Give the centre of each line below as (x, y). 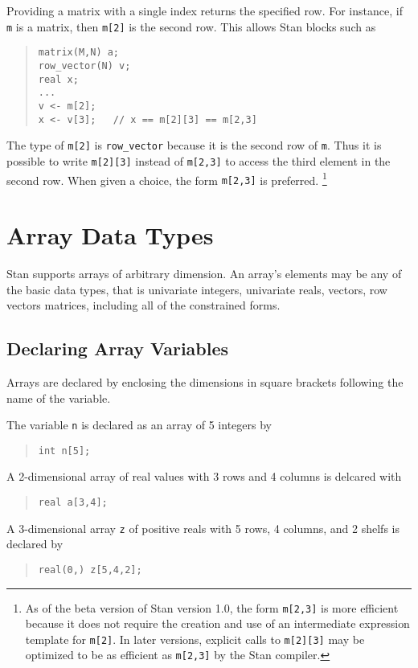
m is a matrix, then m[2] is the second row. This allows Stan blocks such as (191, 26)
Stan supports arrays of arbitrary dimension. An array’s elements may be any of (204, 273)
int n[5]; (64, 451)
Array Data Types (110, 235)
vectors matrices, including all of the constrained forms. (143, 305)
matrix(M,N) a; (79, 53)
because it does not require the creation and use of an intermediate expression (217, 623)
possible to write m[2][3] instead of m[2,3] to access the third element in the (199, 160)
